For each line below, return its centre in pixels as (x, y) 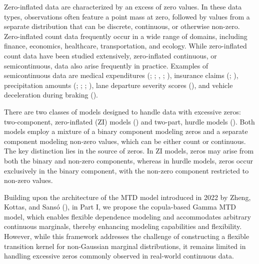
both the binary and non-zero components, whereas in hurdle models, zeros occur (128, 160)
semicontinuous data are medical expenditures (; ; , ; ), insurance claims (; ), (121, 75)
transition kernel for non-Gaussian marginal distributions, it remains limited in (125, 246)
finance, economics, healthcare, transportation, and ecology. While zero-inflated (125, 46)
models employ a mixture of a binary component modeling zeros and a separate (126, 131)
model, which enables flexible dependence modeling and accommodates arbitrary (127, 216)
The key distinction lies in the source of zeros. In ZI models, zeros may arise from (129, 151)
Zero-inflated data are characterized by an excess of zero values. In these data (123, 6)
